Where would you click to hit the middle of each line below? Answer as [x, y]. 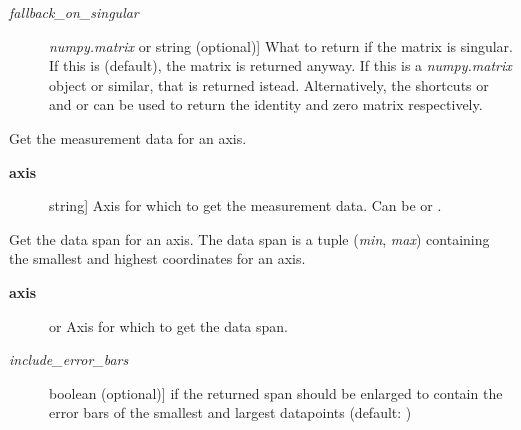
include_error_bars [69, 359]
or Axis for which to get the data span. [169, 325]
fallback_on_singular [74, 12]
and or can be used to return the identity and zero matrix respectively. [266, 104]
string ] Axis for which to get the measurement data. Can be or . [245, 205]
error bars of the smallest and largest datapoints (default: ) [230, 412]
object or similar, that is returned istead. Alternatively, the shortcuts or [269, 84]
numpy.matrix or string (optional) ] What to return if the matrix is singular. [281, 45]
